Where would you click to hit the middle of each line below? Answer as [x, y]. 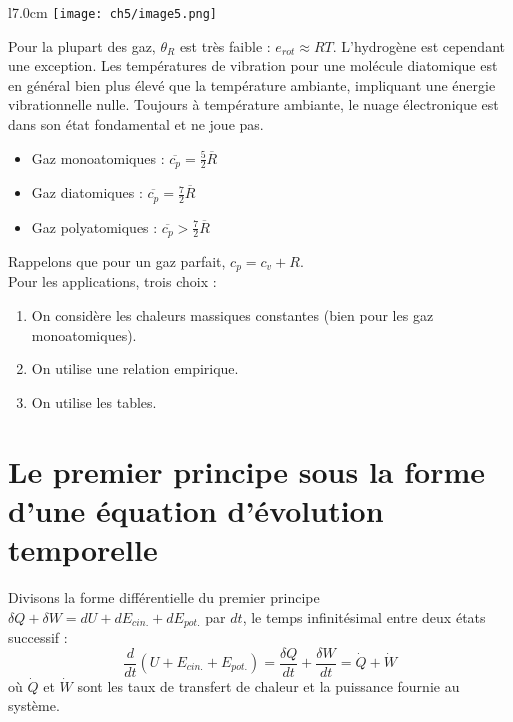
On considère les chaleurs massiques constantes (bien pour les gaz [232, 315]
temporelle [83, 548]
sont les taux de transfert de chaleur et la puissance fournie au [268, 685]
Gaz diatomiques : [87, 192]
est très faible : [225, 45]
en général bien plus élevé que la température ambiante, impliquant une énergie [252, 84]
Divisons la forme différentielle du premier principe [164, 596]
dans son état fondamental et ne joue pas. [136, 124]
